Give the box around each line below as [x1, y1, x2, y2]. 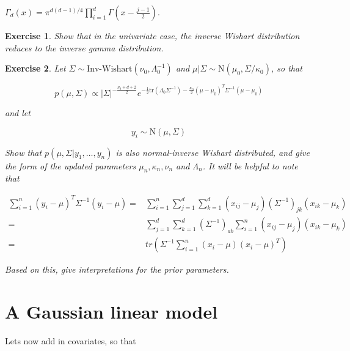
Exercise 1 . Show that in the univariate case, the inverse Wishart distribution [5, 29, 300, 42]
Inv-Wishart [87, 65, 133, 74]
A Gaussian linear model [5, 299, 218, 324]
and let [5, 106, 31, 119]
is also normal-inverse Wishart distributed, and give [115, 146, 310, 158]
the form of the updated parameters [5, 159, 136, 172]
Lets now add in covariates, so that [5, 334, 136, 347]
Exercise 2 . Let [5, 62, 66, 75]
